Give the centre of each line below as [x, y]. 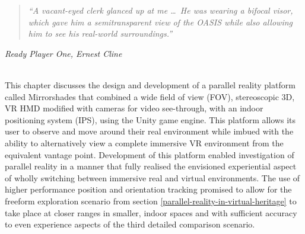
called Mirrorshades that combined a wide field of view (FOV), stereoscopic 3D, [150, 96]
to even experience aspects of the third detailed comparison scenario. [130, 224]
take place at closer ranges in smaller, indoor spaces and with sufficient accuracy [151, 212]
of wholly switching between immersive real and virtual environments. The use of [152, 177]
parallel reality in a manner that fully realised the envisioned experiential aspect [151, 166]
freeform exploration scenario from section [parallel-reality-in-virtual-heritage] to [151, 201]
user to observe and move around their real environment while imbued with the [149, 131]
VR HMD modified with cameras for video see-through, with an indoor [134, 108]
